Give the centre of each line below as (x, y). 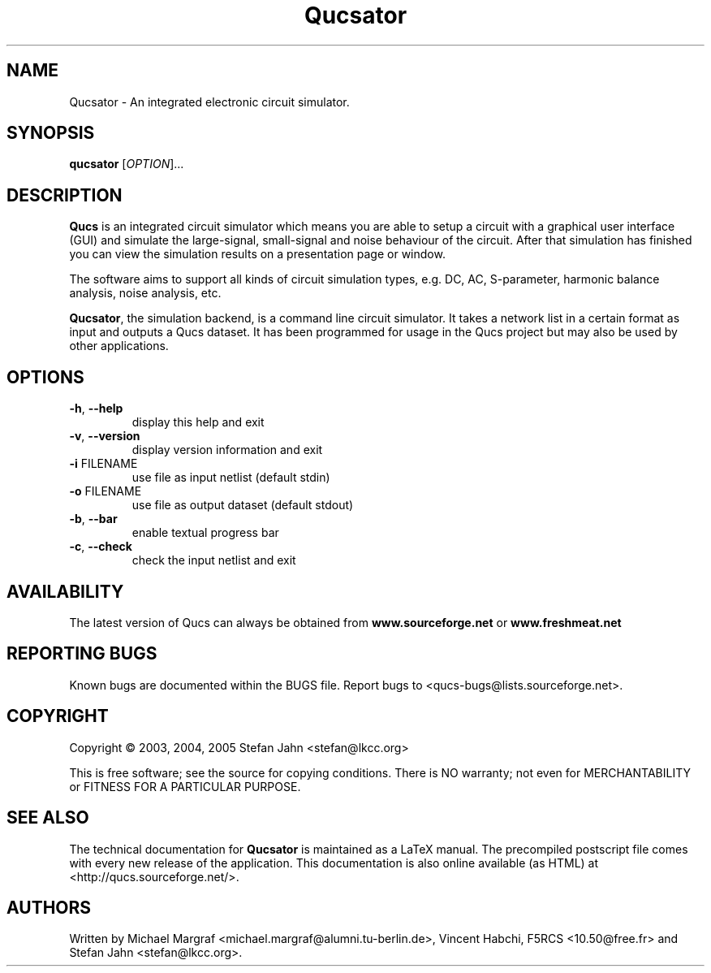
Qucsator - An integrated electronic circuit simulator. (209, 102)
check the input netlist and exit (214, 560)
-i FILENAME (103, 464)
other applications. (119, 346)
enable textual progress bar (205, 533)
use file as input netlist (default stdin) (231, 478)
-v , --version (105, 436)
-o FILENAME (106, 491)
